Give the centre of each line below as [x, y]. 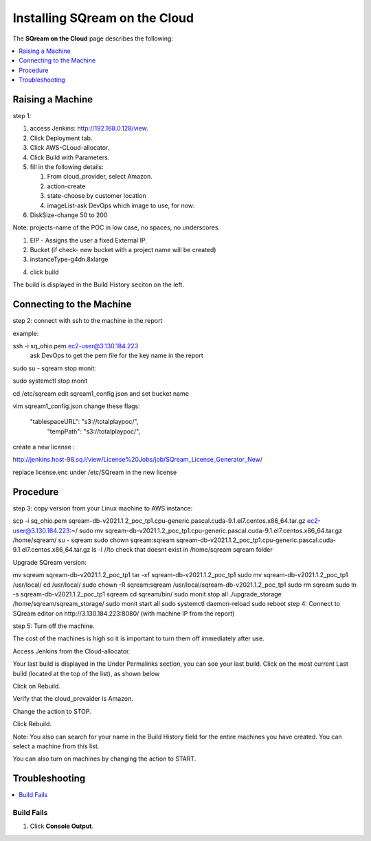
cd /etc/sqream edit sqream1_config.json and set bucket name [101, 393]
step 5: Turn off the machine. [54, 626]
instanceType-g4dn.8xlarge [69, 259]
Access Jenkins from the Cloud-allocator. [71, 651]
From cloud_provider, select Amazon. [100, 177]
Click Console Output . [62, 826]
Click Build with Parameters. [70, 157]
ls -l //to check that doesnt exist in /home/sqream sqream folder [182, 550]
